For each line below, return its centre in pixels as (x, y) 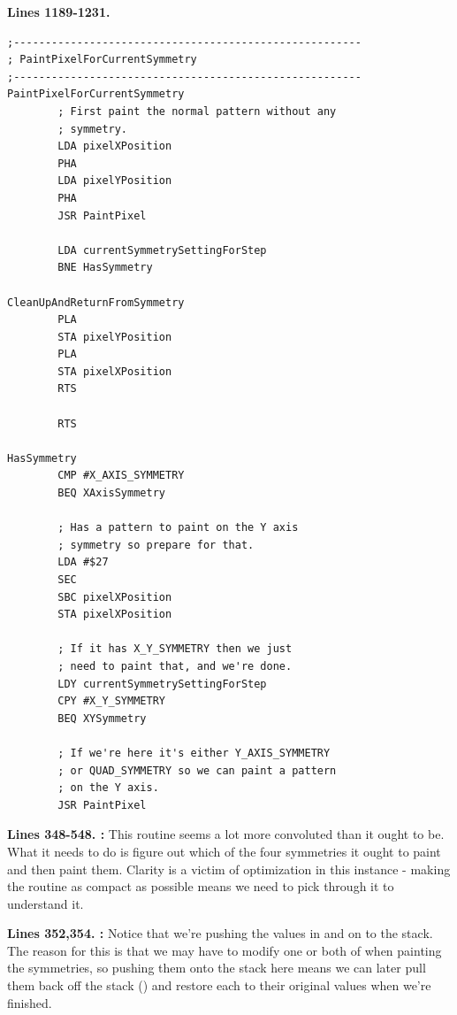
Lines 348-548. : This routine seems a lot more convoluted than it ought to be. (226, 834)
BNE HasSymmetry (105, 268)
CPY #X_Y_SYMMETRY (111, 701)
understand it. (46, 903)
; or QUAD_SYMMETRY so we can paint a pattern (197, 770)
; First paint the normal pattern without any (197, 111)
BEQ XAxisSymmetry (111, 493)
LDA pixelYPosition (115, 181)
